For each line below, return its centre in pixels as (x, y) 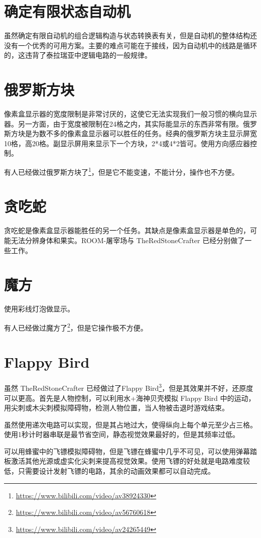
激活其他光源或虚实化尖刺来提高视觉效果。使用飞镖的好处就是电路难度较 (130, 461)
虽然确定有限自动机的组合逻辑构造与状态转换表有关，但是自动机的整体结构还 (130, 35)
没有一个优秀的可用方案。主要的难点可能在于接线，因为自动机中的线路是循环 (130, 45)
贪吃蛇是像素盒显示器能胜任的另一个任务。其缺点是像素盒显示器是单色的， (127, 230)
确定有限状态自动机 (68, 11)
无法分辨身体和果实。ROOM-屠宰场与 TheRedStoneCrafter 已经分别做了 (128, 240)
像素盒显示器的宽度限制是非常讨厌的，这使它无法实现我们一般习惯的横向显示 (130, 114)
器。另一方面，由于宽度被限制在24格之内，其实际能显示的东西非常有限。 (123, 123)
